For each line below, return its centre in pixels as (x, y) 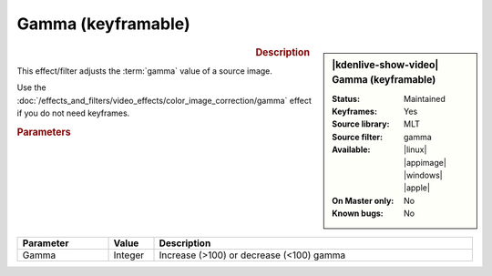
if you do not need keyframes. (73, 113)
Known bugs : (358, 213)
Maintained (425, 98)
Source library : (361, 124)
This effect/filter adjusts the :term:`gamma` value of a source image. (145, 71)
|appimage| (425, 162)
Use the (31, 87)
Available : (351, 149)
